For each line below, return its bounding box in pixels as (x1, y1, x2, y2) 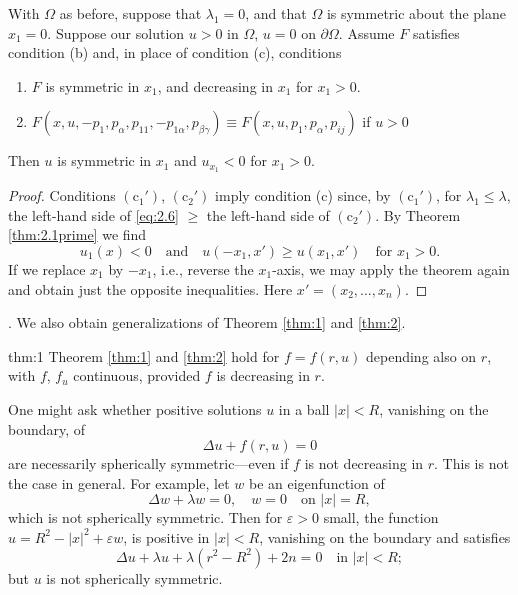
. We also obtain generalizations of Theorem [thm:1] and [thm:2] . (8, 312, 406, 333)
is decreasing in (216, 365, 310, 386)
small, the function (323, 507, 439, 528)
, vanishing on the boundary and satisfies (259, 526, 511, 547)
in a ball (278, 398, 330, 419)
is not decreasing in (304, 453, 424, 474)
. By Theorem (375, 204, 461, 225)
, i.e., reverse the (152, 259, 254, 280)
